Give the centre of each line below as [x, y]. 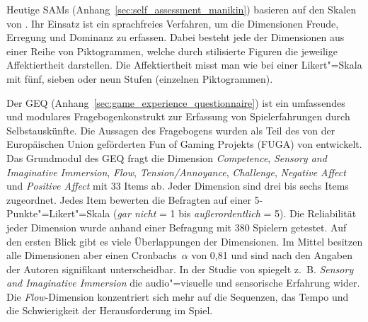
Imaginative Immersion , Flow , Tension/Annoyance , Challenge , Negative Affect [176, 172]
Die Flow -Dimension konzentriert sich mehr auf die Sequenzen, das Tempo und [178, 296]
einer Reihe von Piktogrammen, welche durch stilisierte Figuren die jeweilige [172, 51]
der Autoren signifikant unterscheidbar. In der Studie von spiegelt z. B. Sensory [180, 269]
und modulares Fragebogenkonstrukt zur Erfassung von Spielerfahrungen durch [178, 116]
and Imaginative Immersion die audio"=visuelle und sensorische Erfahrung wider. [183, 283]
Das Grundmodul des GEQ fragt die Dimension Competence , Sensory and [167, 157]
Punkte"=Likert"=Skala [58, 213]
